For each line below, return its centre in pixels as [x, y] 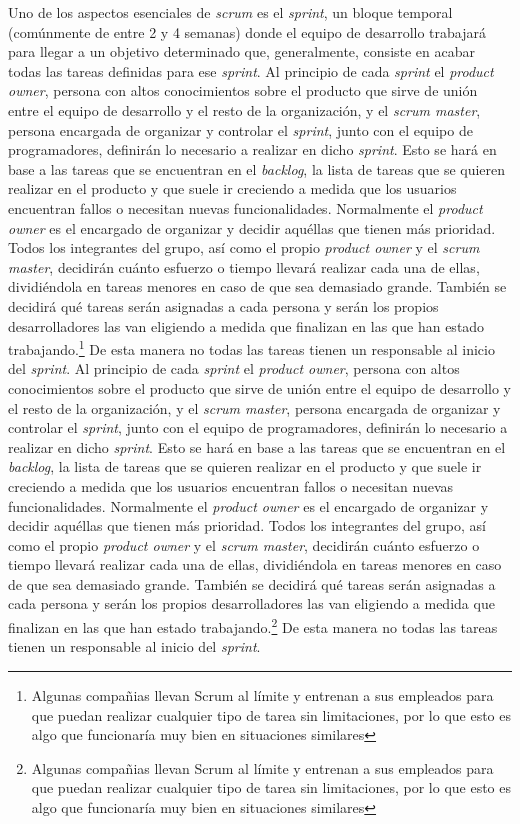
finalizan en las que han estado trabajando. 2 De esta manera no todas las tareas [253, 625]
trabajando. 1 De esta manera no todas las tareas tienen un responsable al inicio [251, 347]
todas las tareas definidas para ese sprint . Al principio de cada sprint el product [251, 70]
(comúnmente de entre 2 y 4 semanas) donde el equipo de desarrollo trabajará [247, 31]
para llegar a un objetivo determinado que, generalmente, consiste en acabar [242, 51]
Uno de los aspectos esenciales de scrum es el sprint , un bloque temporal [230, 12]
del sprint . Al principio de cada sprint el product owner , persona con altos [234, 368]
